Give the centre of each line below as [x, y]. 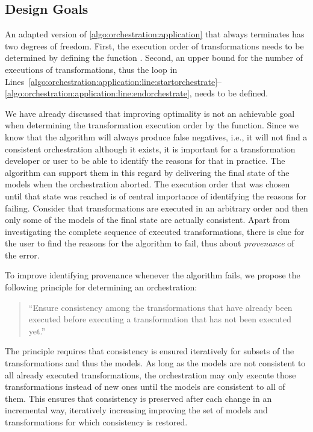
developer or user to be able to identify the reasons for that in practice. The [145, 161]
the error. [22, 255]
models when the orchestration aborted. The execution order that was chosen [147, 184]
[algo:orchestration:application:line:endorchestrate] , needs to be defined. [137, 93]
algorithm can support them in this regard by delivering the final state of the [147, 172]
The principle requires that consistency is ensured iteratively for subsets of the [150, 351]
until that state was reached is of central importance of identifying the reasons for [156, 196]
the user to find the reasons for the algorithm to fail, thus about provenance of [150, 243]
